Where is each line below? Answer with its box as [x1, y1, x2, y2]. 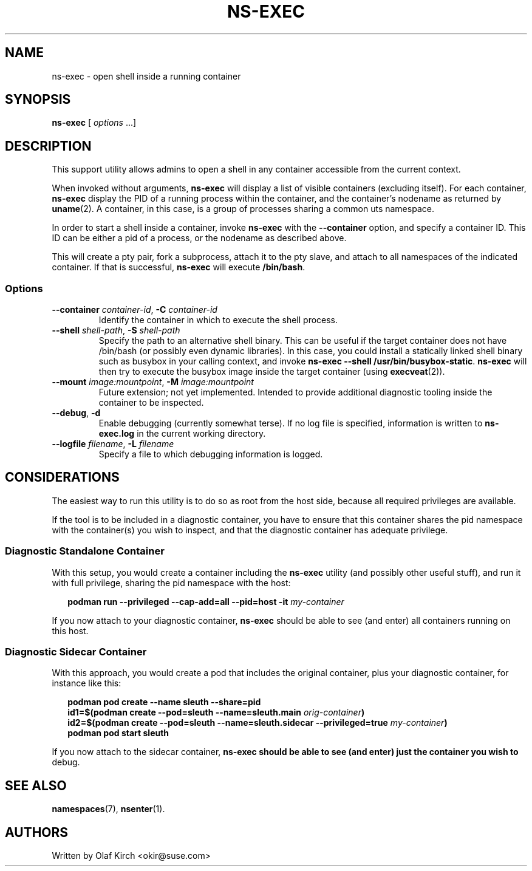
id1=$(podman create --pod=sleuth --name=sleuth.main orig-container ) [67, 707, 365, 718]
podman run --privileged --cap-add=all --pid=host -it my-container [67, 596, 344, 607]
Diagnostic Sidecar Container [5, 646, 147, 658]
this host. [52, 625, 89, 636]
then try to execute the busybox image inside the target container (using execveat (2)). [98, 366, 445, 377]
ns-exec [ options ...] [52, 117, 137, 128]
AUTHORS [5, 824, 69, 840]
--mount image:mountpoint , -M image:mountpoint [52, 377, 254, 388]
